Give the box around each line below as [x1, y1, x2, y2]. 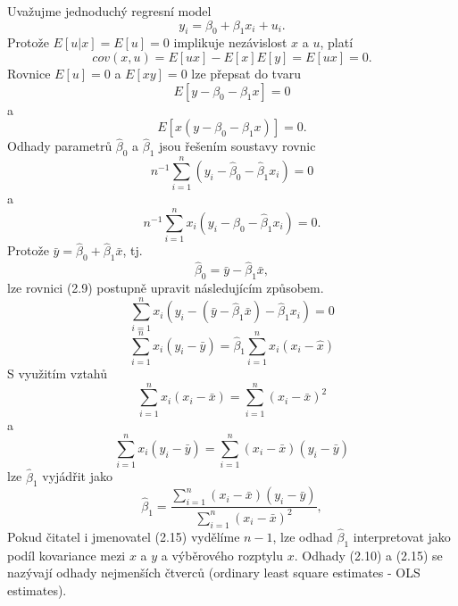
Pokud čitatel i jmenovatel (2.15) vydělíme [7, 527, 240, 545]
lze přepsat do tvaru [191, 63, 301, 82]
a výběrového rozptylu [161, 545, 284, 564]
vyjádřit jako [42, 467, 112, 486]
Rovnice [7, 63, 51, 82]
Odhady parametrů [7, 137, 112, 155]
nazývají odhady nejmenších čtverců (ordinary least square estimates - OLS [7, 563, 421, 582]
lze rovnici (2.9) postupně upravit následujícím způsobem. [7, 278, 324, 297]
